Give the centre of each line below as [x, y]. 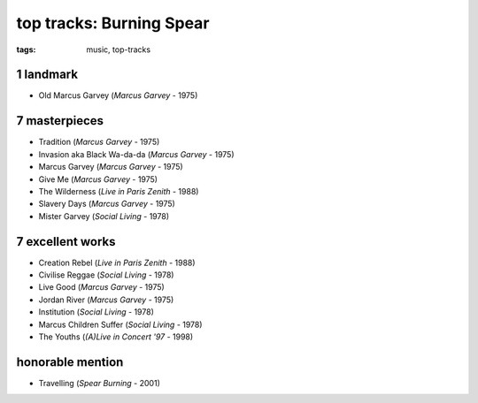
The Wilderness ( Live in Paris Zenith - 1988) [119, 191]
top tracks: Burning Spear [113, 23]
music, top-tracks [118, 49]
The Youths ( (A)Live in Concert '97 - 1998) [116, 337]
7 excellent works [66, 242]
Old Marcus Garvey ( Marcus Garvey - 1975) [118, 95]
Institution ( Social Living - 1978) [96, 312]
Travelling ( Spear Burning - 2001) [100, 383]
